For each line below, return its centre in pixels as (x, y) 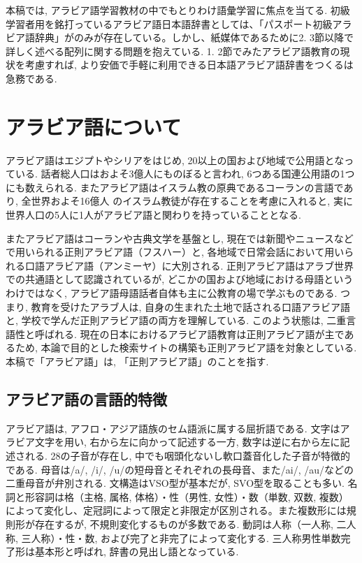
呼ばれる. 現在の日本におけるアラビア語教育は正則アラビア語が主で (189, 334)
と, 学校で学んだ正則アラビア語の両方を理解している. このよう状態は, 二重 (176, 320)
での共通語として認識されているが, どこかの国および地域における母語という (180, 279)
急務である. (31, 78)
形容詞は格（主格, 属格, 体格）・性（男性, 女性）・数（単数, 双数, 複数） (187, 496)
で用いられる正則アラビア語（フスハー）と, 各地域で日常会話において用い (175, 252)
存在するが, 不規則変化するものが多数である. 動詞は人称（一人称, (184, 524)
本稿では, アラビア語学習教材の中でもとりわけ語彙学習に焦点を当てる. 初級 (178, 10)
